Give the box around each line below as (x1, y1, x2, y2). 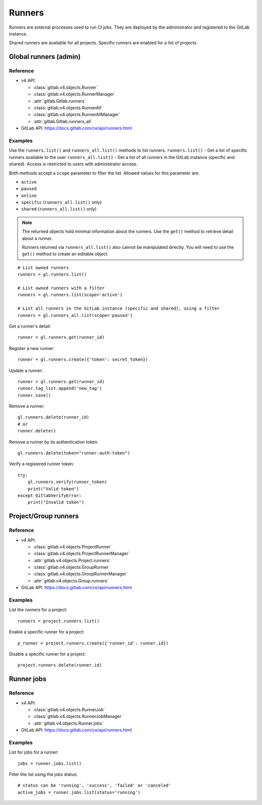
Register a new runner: (9, 345, 55, 351)
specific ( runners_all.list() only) (21, 199, 102, 205)
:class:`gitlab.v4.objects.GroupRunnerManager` (33, 571, 128, 577)
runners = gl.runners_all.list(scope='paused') (17, 313, 133, 318)
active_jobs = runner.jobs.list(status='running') (17, 789, 141, 795)
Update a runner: (9, 367, 43, 373)
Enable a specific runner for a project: (9, 629, 85, 635)
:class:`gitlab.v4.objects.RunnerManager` (33, 91, 116, 97)
